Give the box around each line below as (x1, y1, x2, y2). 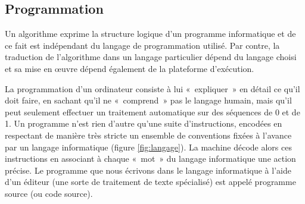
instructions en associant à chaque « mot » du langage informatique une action (5, 152, 296, 165)
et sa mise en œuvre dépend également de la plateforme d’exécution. (5, 62, 254, 74)
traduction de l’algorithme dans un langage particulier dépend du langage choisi (5, 51, 297, 63)
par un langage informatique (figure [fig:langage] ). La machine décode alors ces (5, 140, 292, 153)
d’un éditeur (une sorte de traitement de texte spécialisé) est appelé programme (5, 175, 296, 188)
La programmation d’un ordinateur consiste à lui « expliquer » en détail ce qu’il (5, 82, 300, 95)
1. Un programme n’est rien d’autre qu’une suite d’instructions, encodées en (5, 117, 282, 130)
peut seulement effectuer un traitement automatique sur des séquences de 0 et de (5, 105, 300, 118)
